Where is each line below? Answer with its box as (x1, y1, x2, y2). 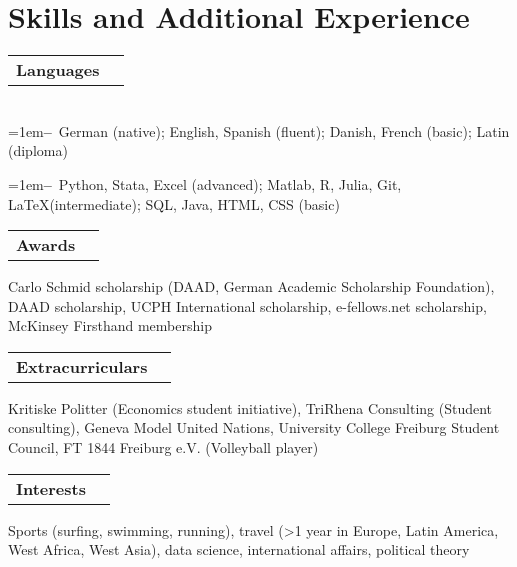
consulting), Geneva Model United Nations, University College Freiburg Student (8, 417, 500, 438)
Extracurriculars (16, 354, 148, 378)
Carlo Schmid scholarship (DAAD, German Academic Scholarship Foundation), (8, 276, 495, 297)
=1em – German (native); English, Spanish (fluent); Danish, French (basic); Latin (8, 120, 510, 141)
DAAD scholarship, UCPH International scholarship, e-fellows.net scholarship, (8, 295, 487, 316)
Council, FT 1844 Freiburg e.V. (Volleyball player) (8, 437, 319, 458)
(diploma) (8, 140, 68, 161)
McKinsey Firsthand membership (8, 315, 212, 336)
